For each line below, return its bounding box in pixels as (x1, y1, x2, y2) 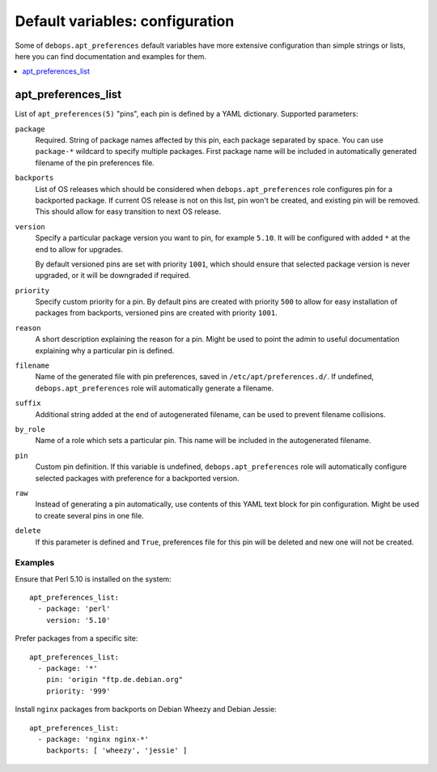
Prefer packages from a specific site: (15, 633, 138, 643)
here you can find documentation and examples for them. (15, 51, 206, 61)
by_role (15, 425, 46, 433)
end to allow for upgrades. (35, 244, 123, 254)
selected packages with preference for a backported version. (35, 473, 240, 483)
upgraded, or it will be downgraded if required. (35, 271, 191, 280)
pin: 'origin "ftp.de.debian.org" (45, 675, 184, 685)
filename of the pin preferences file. (35, 158, 155, 168)
